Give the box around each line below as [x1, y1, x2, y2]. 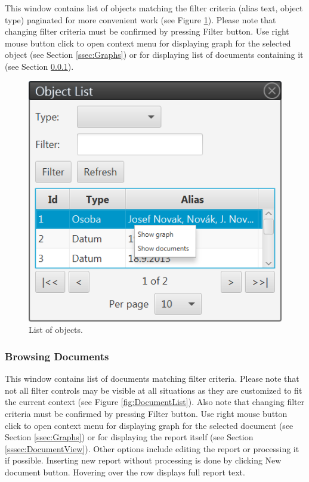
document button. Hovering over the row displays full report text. [5, 465, 245, 478]
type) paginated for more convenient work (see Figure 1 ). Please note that [5, 13, 276, 26]
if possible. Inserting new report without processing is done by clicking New [5, 454, 282, 466]
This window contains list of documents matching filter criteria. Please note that [5, 372, 299, 385]
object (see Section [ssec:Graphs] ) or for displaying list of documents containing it [5, 48, 304, 61]
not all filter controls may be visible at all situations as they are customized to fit [5, 384, 302, 396]
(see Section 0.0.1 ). [5, 60, 74, 72]
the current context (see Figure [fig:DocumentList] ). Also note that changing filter [5, 396, 305, 408]
